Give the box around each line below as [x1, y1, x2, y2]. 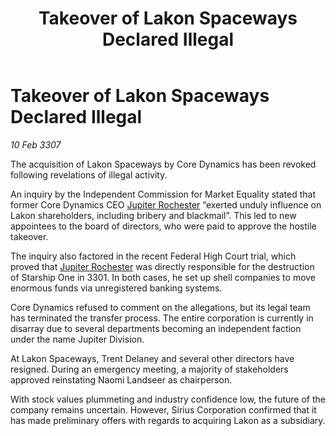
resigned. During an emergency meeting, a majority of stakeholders [10, 363, 289, 375]
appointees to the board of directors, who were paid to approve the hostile [10, 220, 317, 232]
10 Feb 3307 [10, 138, 62, 151]
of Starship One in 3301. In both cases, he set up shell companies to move [10, 271, 317, 283]
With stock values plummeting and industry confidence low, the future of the [10, 393, 326, 405]
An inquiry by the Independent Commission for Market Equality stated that [10, 188, 317, 200]
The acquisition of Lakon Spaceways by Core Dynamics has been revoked [10, 158, 317, 170]
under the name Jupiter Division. [10, 333, 145, 345]
